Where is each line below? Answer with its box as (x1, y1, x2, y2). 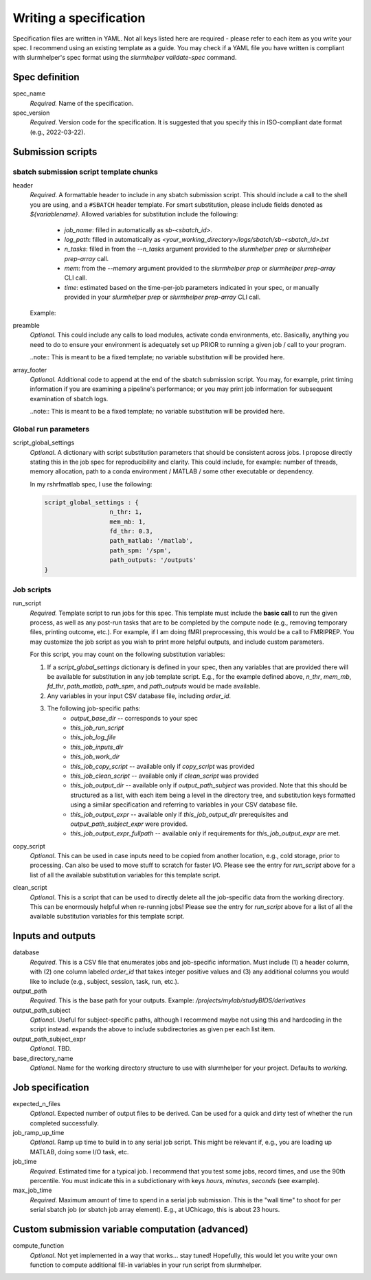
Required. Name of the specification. (30, 99, 134, 107)
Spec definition (12, 71, 80, 83)
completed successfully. (30, 1119, 100, 1127)
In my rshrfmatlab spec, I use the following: (30, 480, 153, 488)
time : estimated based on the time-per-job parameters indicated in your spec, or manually (64, 283, 319, 291)
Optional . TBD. (30, 1044, 71, 1053)
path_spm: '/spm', (109, 546, 172, 554)
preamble (12, 322, 41, 330)
